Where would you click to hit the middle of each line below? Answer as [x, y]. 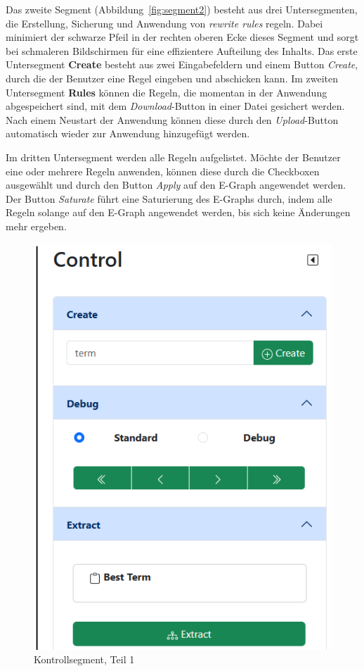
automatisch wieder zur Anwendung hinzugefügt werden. [128, 133]
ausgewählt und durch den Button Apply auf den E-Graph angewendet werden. [176, 185]
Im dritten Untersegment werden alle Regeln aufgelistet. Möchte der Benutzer [173, 157]
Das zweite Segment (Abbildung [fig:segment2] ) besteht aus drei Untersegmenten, [182, 9]
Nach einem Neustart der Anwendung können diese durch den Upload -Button [172, 119]
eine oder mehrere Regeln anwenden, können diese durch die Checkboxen [163, 171]
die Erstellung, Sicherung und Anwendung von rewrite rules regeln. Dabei [164, 23]
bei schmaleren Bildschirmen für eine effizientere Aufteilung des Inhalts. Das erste [182, 50]
